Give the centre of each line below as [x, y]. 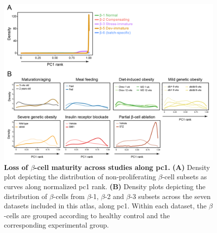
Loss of [16, 167]
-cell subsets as [184, 177]
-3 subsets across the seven [171, 196]
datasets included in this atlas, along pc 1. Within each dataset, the [105, 206]
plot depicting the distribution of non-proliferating [80, 177]
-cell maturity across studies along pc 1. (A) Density [122, 167]
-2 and [114, 196]
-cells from [69, 196]
